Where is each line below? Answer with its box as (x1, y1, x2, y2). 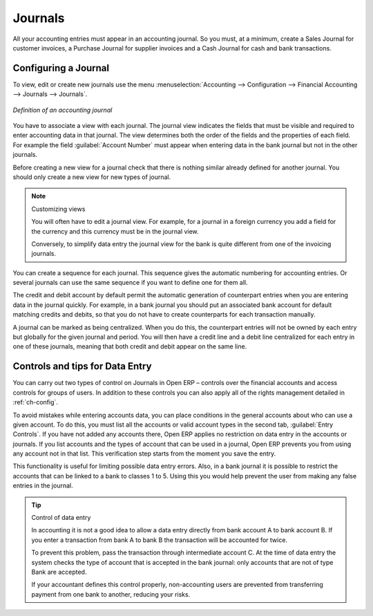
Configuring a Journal (12, 62, 110, 74)
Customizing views (31, 205, 86, 213)
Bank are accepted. (31, 568, 87, 576)
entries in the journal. (12, 481, 73, 490)
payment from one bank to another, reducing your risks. (31, 590, 191, 598)
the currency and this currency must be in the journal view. (31, 227, 200, 235)
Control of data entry (31, 514, 91, 522)
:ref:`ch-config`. (12, 398, 59, 407)
